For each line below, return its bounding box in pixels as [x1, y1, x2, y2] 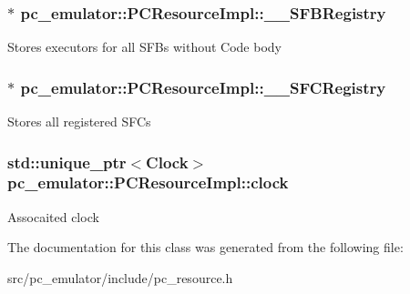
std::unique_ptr [7, 150, 127, 173]
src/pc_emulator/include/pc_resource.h [7, 268, 233, 287]
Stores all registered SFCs [7, 112, 151, 131]
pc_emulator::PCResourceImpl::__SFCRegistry [20, 76, 386, 98]
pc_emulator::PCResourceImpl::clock [7, 171, 289, 194]
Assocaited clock [7, 207, 99, 226]
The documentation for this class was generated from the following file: [7, 238, 404, 257]
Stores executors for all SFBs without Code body [7, 37, 282, 56]
